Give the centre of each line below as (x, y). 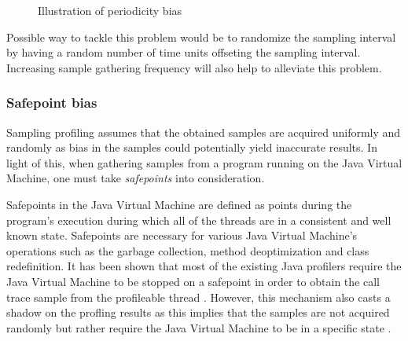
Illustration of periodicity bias (110, 10)
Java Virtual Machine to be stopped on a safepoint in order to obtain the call (193, 281)
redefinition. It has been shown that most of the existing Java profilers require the (204, 266)
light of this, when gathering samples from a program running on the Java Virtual (204, 162)
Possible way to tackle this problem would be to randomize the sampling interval (201, 37)
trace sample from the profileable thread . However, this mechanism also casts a (198, 297)
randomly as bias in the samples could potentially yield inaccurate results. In (192, 147)
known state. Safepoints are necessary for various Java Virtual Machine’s (182, 235)
